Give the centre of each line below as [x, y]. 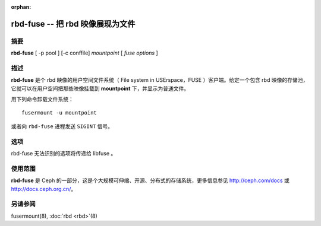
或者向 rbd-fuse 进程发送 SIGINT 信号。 [62, 126]
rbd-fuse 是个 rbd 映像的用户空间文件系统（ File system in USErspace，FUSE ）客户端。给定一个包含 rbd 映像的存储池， [160, 80]
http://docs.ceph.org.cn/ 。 [44, 189]
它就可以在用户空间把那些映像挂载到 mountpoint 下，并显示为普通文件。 [100, 88]
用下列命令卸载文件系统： [42, 99]
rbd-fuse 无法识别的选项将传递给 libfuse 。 [64, 153]
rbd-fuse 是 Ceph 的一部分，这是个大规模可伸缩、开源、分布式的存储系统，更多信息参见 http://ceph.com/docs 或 [150, 180]
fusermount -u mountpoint [59, 113]
